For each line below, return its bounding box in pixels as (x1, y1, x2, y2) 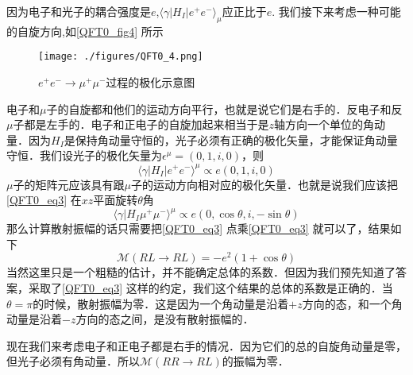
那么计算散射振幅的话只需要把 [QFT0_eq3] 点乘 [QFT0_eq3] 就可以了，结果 (6, 220, 391, 237)
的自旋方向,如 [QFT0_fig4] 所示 (6, 22, 164, 39)
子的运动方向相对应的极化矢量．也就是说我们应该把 (130, 176, 398, 192)
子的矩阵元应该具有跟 (13, 176, 125, 192)
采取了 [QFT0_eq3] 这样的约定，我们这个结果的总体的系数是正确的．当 (28, 280, 393, 296)
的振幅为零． (222, 353, 289, 369)
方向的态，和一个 (302, 295, 392, 311)
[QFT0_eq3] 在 (6, 191, 82, 208)
